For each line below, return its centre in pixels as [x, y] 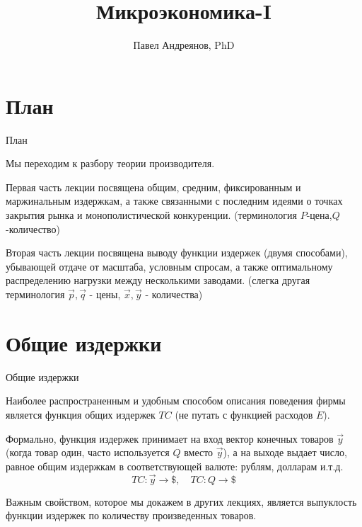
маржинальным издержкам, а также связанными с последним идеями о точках [174, 201]
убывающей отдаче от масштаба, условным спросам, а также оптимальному [169, 266]
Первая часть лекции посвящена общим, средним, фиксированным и [153, 187]
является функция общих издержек [81, 414]
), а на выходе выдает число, [285, 452]
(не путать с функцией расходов [244, 414]
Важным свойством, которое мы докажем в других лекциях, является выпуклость [181, 501]
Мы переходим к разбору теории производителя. [110, 163]
